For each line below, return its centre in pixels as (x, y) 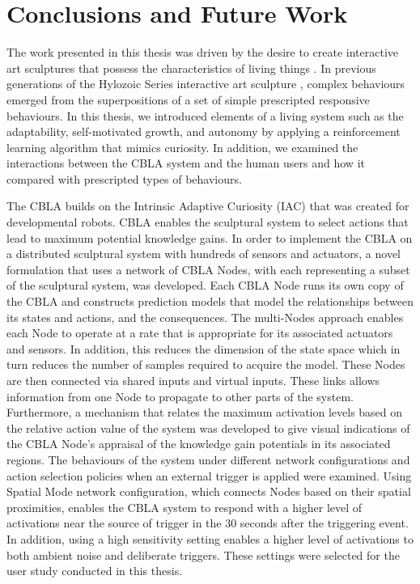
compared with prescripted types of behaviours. (124, 178)
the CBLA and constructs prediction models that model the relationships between (210, 301)
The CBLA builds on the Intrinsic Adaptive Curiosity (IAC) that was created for (208, 206)
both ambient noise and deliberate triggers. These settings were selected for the (203, 554)
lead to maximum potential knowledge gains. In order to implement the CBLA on (210, 237)
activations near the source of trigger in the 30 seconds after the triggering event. (208, 523)
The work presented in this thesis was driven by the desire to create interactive (203, 52)
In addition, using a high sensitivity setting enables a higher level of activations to (210, 538)
